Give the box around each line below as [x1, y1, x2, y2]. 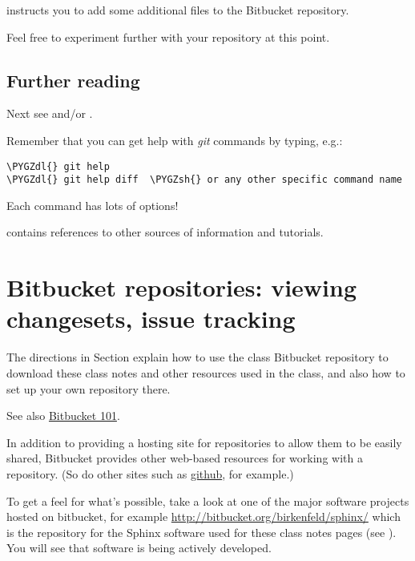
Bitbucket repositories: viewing [6, 271, 357, 304]
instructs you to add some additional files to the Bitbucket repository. [6, 2, 349, 18]
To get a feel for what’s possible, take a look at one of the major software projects [6, 492, 409, 509]
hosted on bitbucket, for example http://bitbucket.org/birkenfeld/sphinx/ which [6, 508, 401, 525]
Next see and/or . [6, 105, 93, 122]
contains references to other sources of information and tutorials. [6, 224, 324, 240]
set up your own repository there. [6, 380, 171, 397]
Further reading [6, 67, 140, 92]
